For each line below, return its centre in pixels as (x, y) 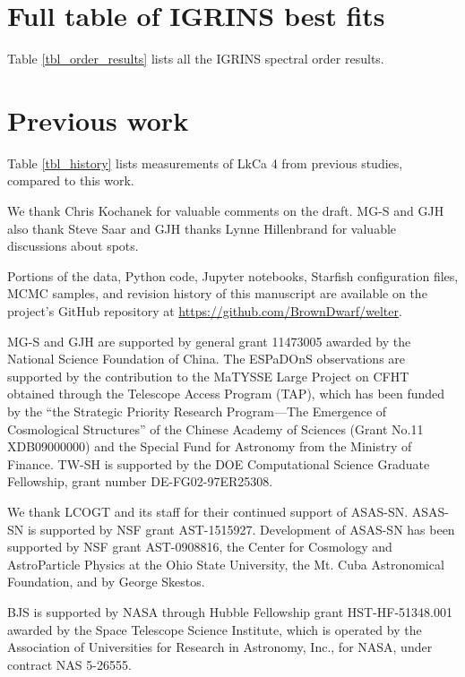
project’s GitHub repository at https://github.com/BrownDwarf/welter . (205, 311)
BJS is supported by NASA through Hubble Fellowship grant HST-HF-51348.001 (230, 611)
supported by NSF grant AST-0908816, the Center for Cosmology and (200, 547)
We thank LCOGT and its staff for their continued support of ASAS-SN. (208, 511)
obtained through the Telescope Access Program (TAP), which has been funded (226, 394)
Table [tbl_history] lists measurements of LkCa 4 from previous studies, (205, 163)
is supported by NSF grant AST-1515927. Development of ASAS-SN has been (241, 529)
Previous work (98, 120)
